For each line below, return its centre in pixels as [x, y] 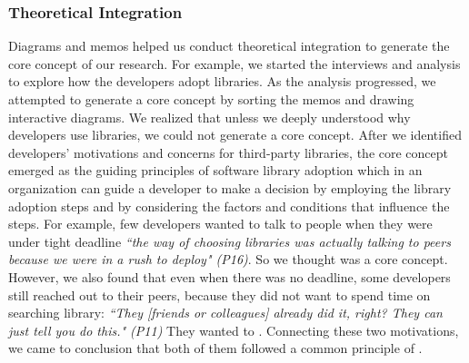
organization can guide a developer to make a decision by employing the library [230, 187]
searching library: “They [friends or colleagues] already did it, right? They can [225, 313]
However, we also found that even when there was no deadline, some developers [230, 276]
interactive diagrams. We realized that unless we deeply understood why [210, 117]
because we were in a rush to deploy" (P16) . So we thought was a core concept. [228, 259]
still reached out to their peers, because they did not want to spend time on [220, 294]
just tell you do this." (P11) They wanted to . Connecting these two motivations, [234, 330]
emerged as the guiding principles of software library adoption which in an [215, 170]
